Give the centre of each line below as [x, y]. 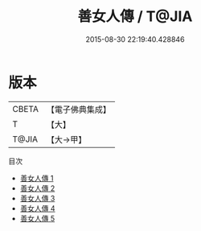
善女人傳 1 [37, 178]
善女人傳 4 [37, 208]
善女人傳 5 [37, 218]
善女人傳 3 [37, 198]
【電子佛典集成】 [78, 109]
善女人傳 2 [37, 188]
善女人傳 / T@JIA [135, 16]
